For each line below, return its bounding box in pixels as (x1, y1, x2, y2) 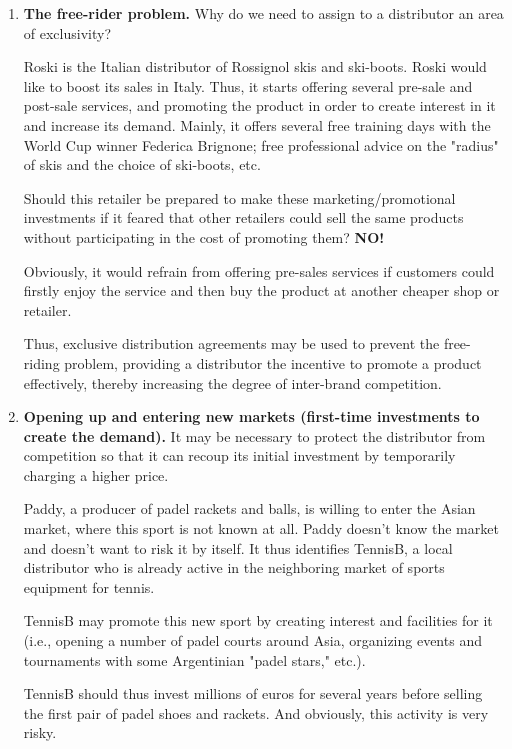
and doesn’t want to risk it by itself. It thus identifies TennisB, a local (23, 537, 453, 558)
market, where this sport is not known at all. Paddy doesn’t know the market (23, 518, 499, 539)
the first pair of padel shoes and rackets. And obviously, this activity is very (23, 702, 489, 723)
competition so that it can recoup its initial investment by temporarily (23, 445, 456, 466)
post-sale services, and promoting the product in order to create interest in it (23, 95, 496, 116)
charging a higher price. (23, 464, 169, 485)
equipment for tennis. (23, 576, 155, 597)
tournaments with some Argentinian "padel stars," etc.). (23, 649, 366, 670)
